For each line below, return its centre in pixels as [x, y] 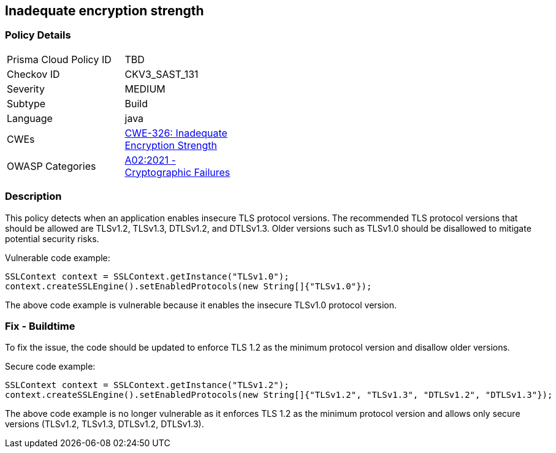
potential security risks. [52, 238]
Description [33, 196]
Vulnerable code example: [58, 257]
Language [30, 118]
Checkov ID [33, 74]
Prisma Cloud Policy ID [59, 59]
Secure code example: [50, 367]
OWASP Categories [51, 166]
